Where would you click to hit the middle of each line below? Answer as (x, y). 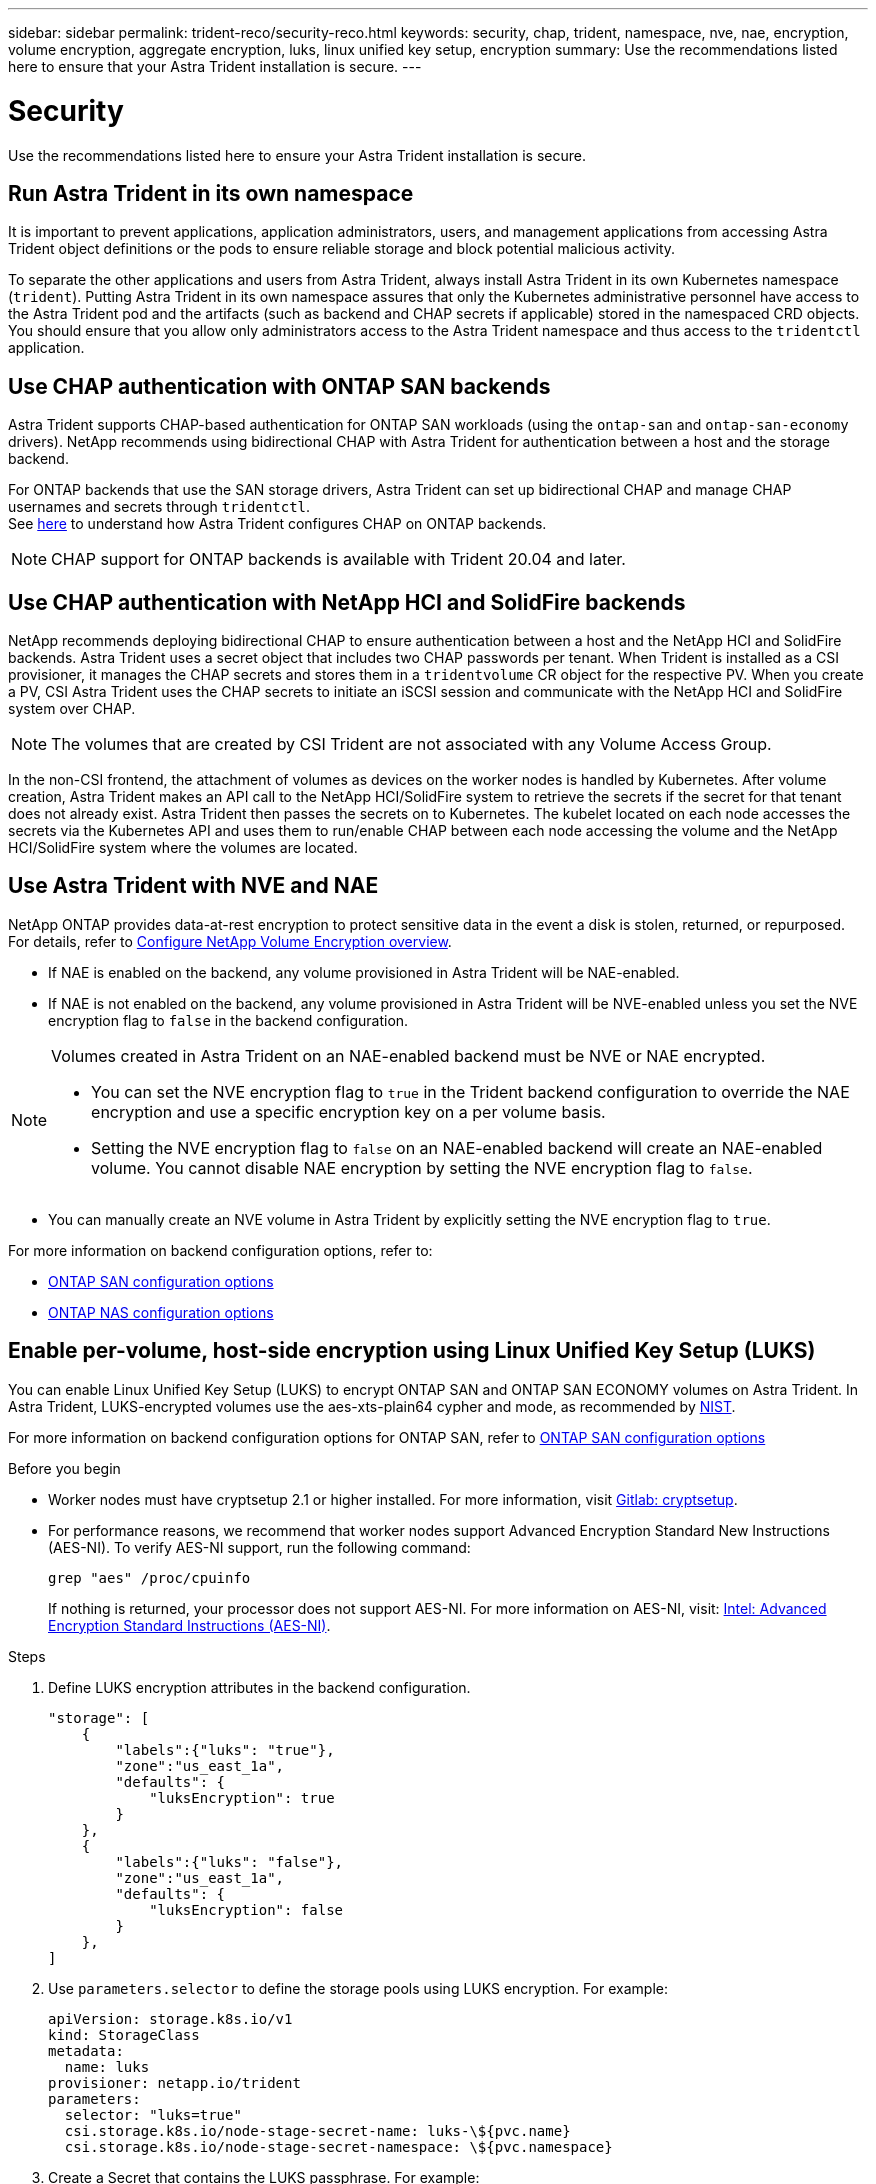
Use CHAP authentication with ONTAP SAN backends (279, 386)
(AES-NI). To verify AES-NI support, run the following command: (259, 1547)
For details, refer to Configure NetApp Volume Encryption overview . (230, 941)
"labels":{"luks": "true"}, (225, 1749)
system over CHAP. (72, 709)
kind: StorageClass (124, 2034)
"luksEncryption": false (246, 1909)
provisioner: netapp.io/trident (174, 2082)
